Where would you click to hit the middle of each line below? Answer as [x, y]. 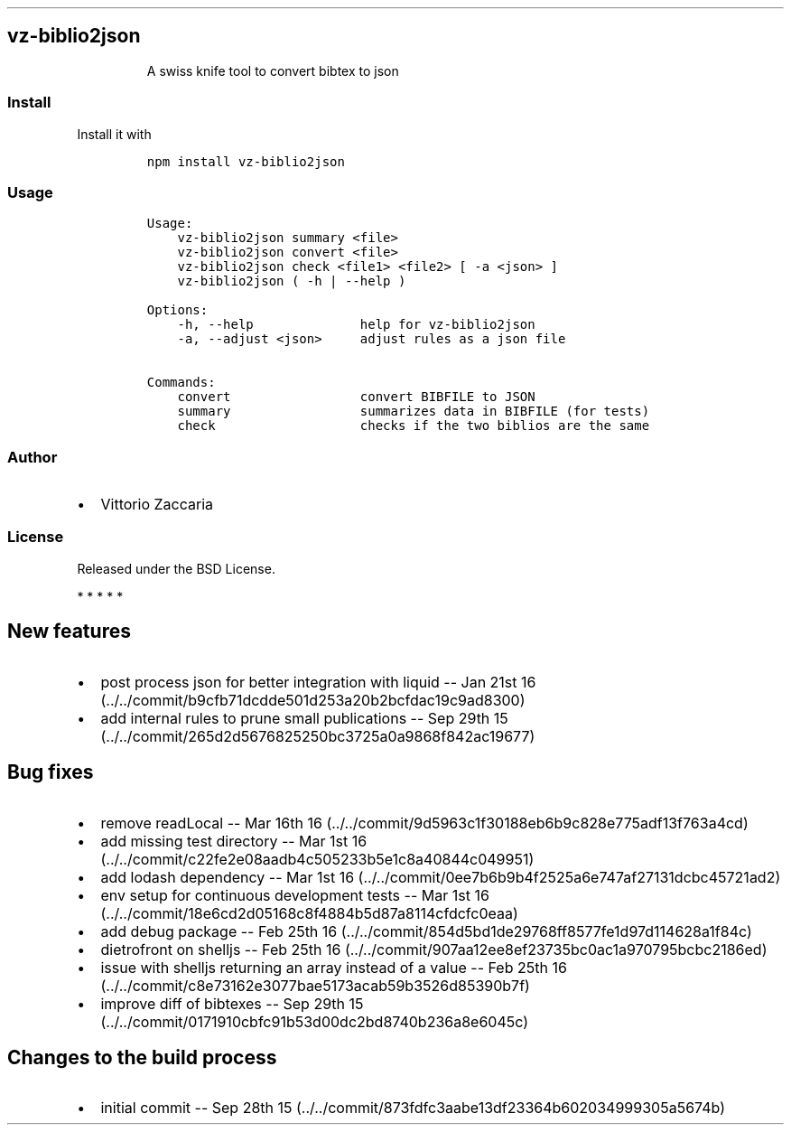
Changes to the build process [142, 1057]
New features [69, 631]
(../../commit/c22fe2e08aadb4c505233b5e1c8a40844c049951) [317, 859]
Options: [177, 310]
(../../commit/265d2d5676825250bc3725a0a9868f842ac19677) [318, 736]
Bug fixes [51, 772]
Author [33, 457]
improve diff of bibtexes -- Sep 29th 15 [232, 1003]
